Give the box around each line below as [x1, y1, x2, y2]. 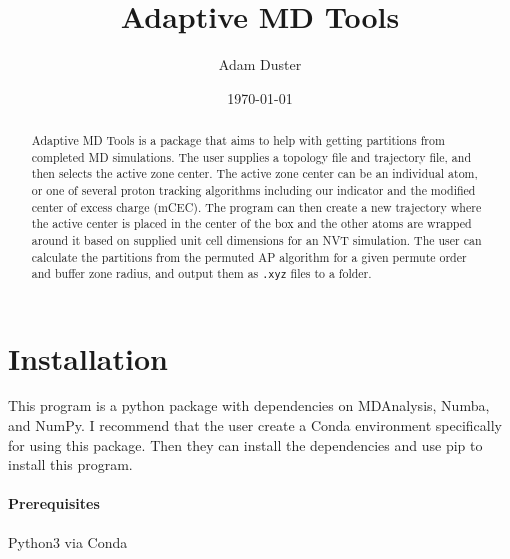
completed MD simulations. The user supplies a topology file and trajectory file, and [31, 148, 472, 165]
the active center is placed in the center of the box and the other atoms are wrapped [31, 215, 472, 232]
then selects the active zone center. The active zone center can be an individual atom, [31, 165, 478, 182]
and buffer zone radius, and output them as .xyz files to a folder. [31, 265, 372, 282]
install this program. [8, 454, 133, 475]
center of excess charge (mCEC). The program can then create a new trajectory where [31, 198, 482, 215]
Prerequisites [8, 493, 100, 514]
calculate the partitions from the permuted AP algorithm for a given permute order [31, 248, 467, 265]
